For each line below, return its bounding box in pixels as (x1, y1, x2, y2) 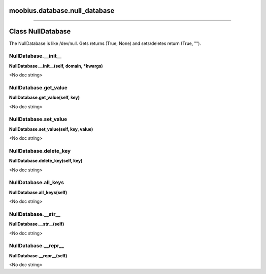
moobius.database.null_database (9, 6, 115, 15)
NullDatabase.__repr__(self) (9, 252, 67, 259)
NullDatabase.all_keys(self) (9, 189, 67, 195)
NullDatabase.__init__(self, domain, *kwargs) (9, 63, 103, 69)
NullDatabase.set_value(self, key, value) (9, 126, 93, 132)
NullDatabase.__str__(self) (9, 221, 64, 227)
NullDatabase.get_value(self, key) (9, 94, 80, 101)
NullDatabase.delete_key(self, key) (9, 158, 83, 164)
